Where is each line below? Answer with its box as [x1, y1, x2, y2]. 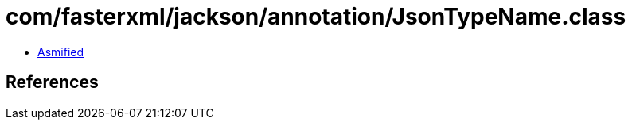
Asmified [37, 44, 84, 59]
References [6, 72, 99, 93]
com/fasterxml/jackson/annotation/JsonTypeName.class [6, 3, 626, 30]
